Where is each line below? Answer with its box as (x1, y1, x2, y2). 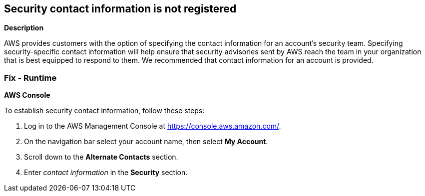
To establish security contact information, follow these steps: (4, 106, 205, 115)
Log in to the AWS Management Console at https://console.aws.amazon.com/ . (24, 122, 281, 131)
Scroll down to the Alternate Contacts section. (24, 153, 178, 162)
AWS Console (4, 91, 50, 100)
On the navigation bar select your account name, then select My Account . (24, 137, 268, 146)
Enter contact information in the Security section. (24, 168, 188, 177)
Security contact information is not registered (4, 2, 237, 15)
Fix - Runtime (4, 72, 57, 83)
